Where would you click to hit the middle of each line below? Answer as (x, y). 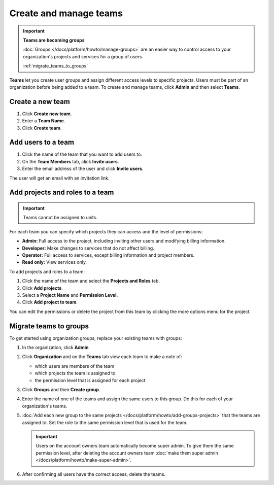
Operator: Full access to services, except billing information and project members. (108, 255)
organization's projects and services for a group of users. (83, 56)
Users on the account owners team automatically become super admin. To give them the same (135, 446)
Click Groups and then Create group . (61, 390)
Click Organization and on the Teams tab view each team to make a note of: (102, 357)
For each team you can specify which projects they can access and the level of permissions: (106, 231)
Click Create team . (42, 128)
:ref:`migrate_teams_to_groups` (56, 66)
